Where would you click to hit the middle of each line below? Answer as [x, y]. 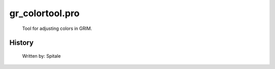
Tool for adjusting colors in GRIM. [57, 28]
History [22, 43]
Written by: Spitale [42, 56]
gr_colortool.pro [45, 13]
